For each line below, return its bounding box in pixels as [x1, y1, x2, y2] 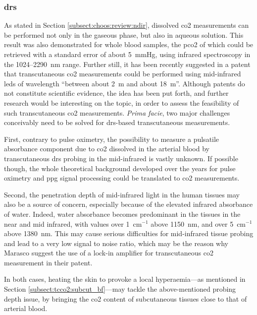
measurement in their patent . [4, 257, 93, 267]
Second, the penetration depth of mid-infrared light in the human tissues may [4, 189, 240, 199]
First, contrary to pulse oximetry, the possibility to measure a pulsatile [4, 133, 219, 144]
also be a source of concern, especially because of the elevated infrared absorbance [4, 199, 253, 209]
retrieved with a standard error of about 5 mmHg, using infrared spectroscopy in [4, 49, 251, 59]
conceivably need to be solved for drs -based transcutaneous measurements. [4, 117, 230, 127]
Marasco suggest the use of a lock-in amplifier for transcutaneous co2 [4, 248, 213, 258]
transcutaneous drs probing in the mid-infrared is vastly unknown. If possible [4, 153, 238, 163]
